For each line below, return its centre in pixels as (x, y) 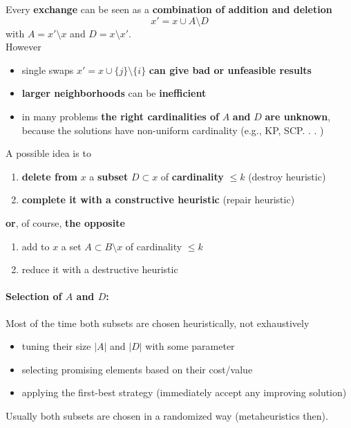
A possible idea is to (48, 153)
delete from (49, 176)
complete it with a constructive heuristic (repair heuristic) (158, 199)
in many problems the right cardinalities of (120, 116)
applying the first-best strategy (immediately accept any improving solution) (184, 392)
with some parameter (190, 346)
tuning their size (56, 346)
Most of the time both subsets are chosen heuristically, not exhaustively (158, 323)
